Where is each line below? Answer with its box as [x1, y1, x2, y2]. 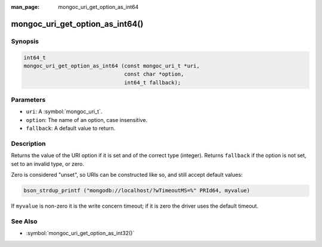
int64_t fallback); [124, 79, 181, 86]
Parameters [11, 96, 46, 104]
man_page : [11, 4, 40, 10]
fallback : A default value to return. [26, 125, 116, 132]
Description [11, 140, 46, 148]
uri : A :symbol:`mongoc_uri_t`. [26, 108, 103, 115]
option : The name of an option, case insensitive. [26, 116, 148, 123]
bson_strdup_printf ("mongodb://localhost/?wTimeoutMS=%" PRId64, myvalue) [23, 187, 250, 194]
